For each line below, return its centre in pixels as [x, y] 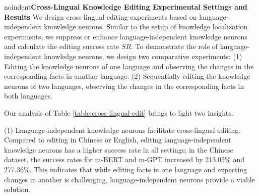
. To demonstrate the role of [175, 46]
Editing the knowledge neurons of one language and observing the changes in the [129, 66]
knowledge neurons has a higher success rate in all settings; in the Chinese [119, 149]
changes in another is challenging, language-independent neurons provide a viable [129, 179]
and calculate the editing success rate [62, 46]
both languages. [28, 96]
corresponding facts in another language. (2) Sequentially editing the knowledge [127, 76]
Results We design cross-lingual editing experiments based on [101, 16]
